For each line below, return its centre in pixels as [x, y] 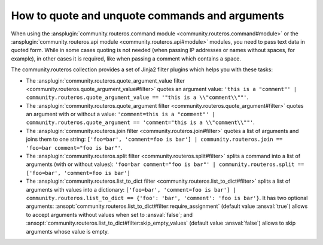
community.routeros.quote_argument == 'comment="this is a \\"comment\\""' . [140, 122]
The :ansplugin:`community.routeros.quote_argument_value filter [106, 80]
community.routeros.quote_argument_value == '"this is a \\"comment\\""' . [137, 97]
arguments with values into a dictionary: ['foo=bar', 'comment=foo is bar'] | [131, 189]
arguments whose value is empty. [68, 231]
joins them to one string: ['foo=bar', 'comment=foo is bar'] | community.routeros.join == [154, 139]
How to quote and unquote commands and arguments [147, 16]
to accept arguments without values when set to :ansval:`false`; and [109, 214]
